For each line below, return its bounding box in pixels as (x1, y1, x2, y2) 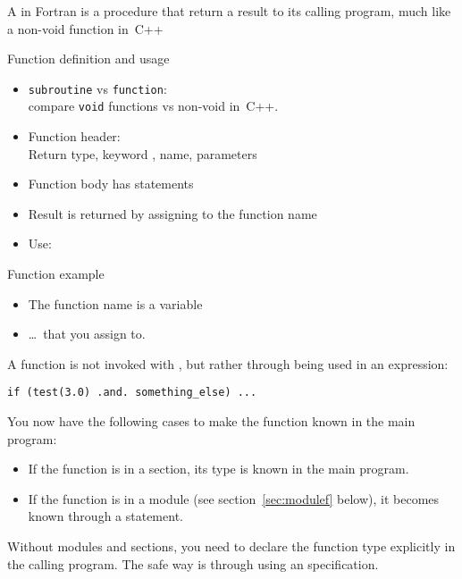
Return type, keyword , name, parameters (28, 144, 257, 163)
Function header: (28, 127, 121, 146)
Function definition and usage (7, 49, 170, 68)
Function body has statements (28, 174, 194, 193)
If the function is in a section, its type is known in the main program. (28, 459, 409, 478)
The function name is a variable (28, 294, 203, 313)
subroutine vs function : (28, 79, 167, 97)
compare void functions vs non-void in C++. (28, 96, 279, 115)
